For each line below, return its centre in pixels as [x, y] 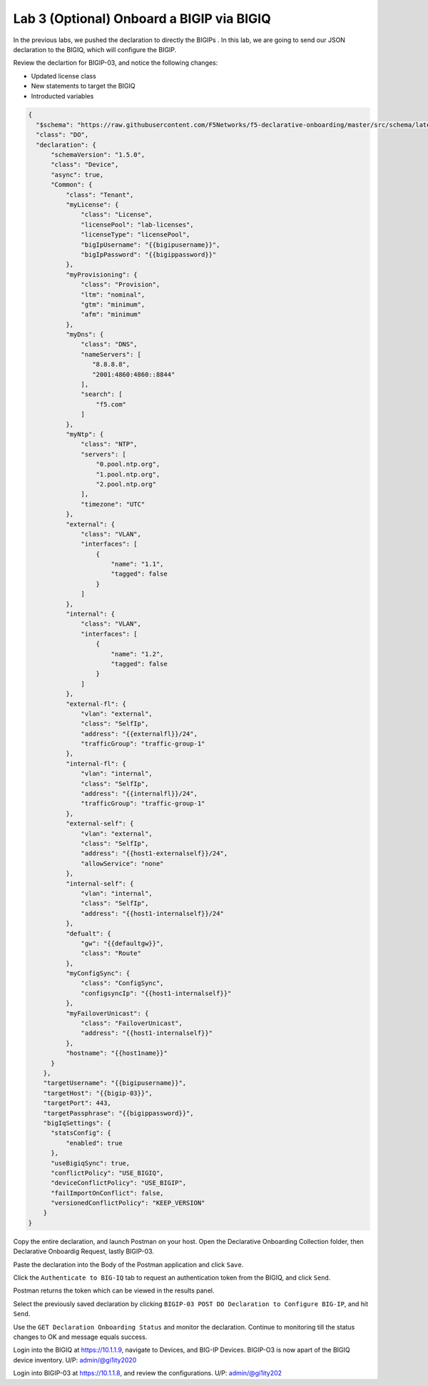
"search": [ [102, 394]
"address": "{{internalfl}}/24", [139, 794]
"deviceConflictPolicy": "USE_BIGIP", [119, 1183]
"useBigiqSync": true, [91, 1163]
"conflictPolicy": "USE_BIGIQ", [107, 1173]
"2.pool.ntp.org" [126, 484]
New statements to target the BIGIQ [83, 86]
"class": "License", [117, 215]
